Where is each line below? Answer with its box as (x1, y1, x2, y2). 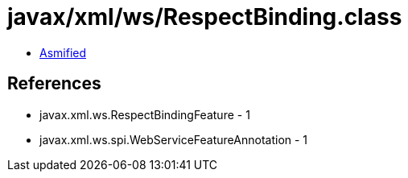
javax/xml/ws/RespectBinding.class (7, 3, 402, 31)
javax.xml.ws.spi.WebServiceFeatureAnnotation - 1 (39, 132, 308, 147)
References (7, 73, 101, 94)
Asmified (39, 45, 87, 60)
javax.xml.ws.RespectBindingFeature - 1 (39, 107, 250, 122)
